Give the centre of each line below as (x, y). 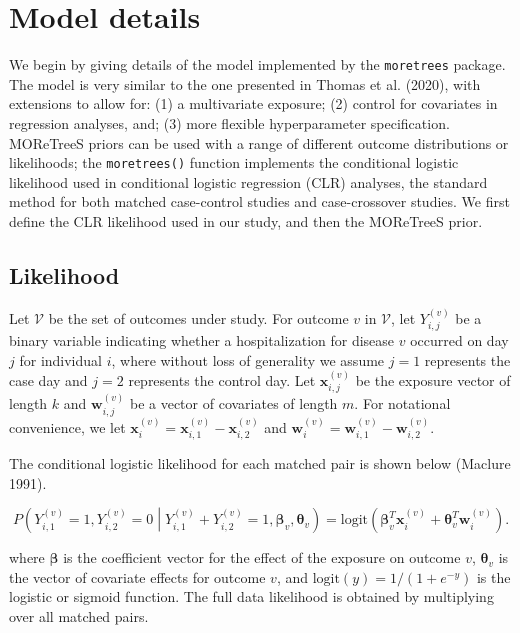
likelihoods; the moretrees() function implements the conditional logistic (234, 162)
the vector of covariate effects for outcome (137, 576)
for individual (60, 359)
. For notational (402, 403)
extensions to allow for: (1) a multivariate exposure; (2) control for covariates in (253, 103)
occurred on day (459, 340)
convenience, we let (67, 426)
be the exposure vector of (433, 380)
